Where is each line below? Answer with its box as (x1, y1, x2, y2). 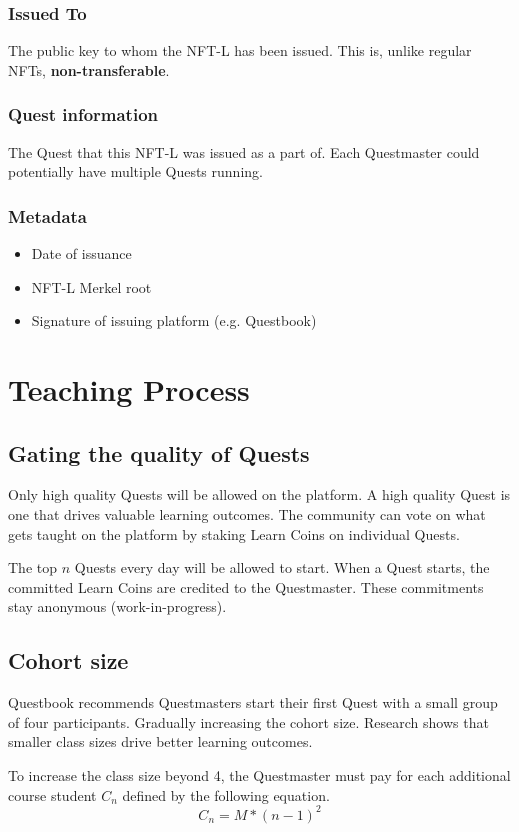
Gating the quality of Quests (8, 437, 310, 468)
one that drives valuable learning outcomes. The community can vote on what (8, 503, 486, 524)
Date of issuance (31, 243, 132, 264)
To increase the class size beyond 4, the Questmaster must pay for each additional (8, 764, 511, 785)
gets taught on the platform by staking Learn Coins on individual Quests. (8, 523, 460, 544)
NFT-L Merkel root (31, 276, 152, 297)
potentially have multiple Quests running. (8, 161, 263, 182)
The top (8, 557, 57, 578)
